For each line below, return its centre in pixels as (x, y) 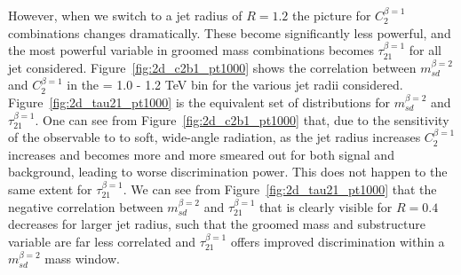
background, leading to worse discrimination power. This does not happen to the (228, 172)
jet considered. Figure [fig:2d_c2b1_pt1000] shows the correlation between (212, 67)
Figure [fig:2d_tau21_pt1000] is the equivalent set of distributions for (199, 102)
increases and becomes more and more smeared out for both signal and (201, 154)
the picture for (332, 15)
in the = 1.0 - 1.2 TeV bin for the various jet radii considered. (235, 85)
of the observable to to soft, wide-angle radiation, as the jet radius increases (215, 137)
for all (425, 50)
